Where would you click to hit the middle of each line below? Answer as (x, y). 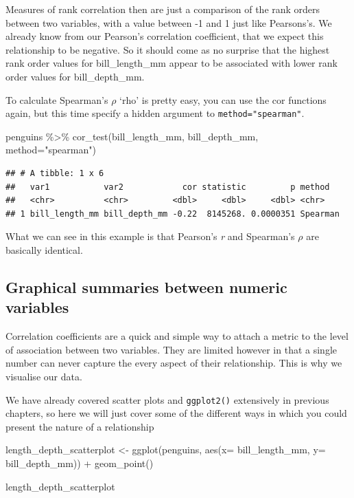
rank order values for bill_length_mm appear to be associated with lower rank (172, 63)
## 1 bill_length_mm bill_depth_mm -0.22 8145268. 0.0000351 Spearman (173, 214)
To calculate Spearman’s (57, 99)
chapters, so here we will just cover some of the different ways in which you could (176, 413)
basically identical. (44, 249)
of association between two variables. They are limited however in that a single (171, 349)
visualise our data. (44, 376)
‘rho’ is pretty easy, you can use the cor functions (223, 99)
